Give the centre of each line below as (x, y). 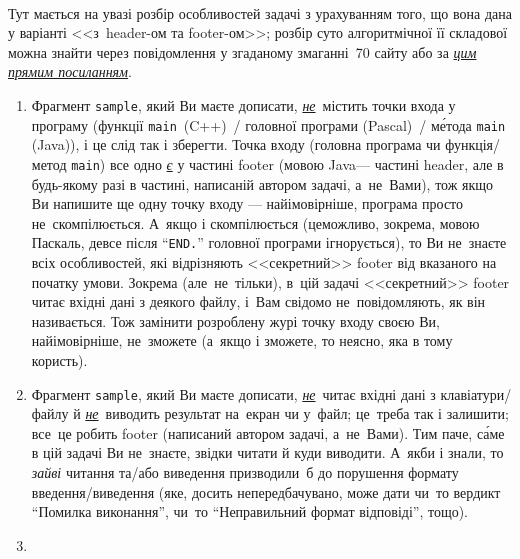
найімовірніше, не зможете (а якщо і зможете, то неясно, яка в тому (242, 340)
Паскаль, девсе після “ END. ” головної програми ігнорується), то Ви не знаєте (269, 242)
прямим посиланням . (70, 71)
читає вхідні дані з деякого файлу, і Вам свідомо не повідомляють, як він (258, 301)
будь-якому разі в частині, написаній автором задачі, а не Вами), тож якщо (262, 183)
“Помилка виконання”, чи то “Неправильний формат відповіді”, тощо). (250, 511)
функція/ (473, 144)
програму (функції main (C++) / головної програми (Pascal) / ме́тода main (268, 124)
